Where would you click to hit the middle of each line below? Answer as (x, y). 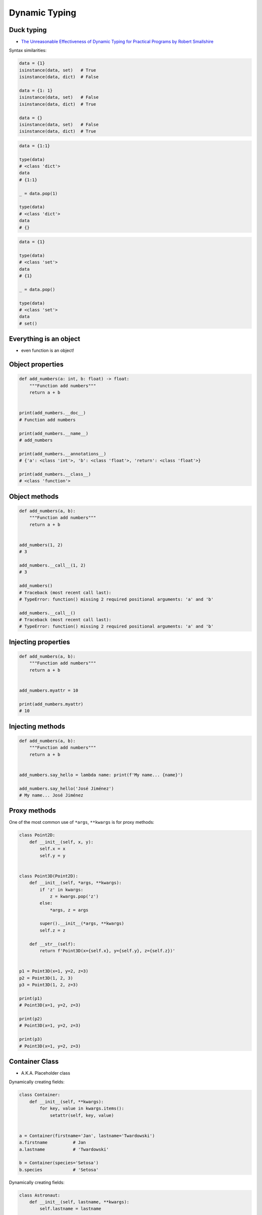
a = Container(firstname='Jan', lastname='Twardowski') (87, 1136)
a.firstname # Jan (52, 1143)
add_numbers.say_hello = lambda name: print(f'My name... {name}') (101, 775)
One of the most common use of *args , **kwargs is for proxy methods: (82, 822)
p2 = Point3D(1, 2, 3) (46, 978)
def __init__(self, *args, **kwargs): (75, 883)
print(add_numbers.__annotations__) (63, 454)
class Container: (40, 1095)
